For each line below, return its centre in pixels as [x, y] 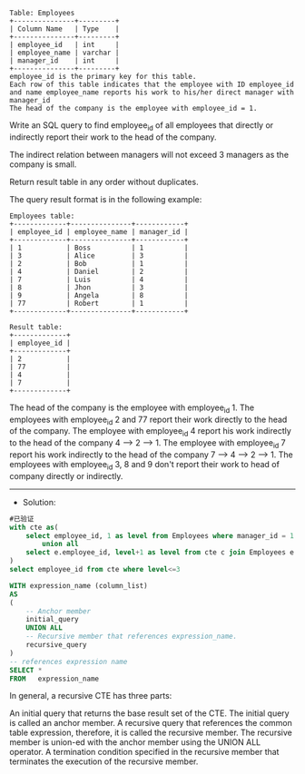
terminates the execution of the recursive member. [104, 761]
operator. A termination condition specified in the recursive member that [144, 752]
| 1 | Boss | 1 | [99, 248]
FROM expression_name [54, 679]
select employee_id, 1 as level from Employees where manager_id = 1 [160, 535]
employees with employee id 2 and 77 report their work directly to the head [148, 420]
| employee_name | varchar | [64, 53]
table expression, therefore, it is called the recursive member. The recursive [151, 733]
